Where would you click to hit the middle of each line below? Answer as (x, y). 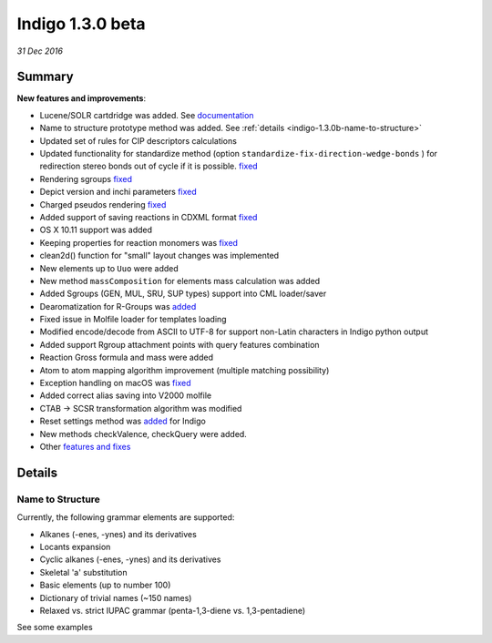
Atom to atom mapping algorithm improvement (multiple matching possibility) (184, 370)
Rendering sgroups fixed (86, 179)
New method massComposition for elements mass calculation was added (180, 281)
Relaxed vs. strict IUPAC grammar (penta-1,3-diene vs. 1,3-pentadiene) (173, 610)
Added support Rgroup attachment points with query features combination (179, 344)
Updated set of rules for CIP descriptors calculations (138, 140)
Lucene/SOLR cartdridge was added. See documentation (147, 115)
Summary (45, 77)
